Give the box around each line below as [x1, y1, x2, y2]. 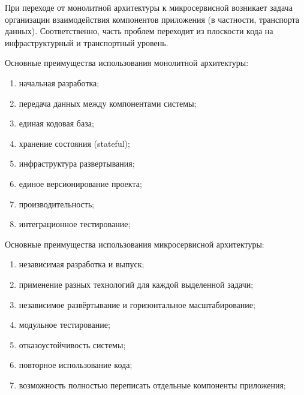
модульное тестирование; [19, 318, 110, 331]
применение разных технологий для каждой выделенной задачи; [19, 278, 254, 290]
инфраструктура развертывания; [19, 157, 135, 170]
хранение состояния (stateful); [19, 137, 130, 149]
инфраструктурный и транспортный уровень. [5, 36, 168, 49]
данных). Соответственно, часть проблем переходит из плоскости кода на [5, 25, 273, 37]
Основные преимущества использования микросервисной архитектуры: [5, 237, 264, 250]
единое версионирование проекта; [19, 177, 142, 189]
